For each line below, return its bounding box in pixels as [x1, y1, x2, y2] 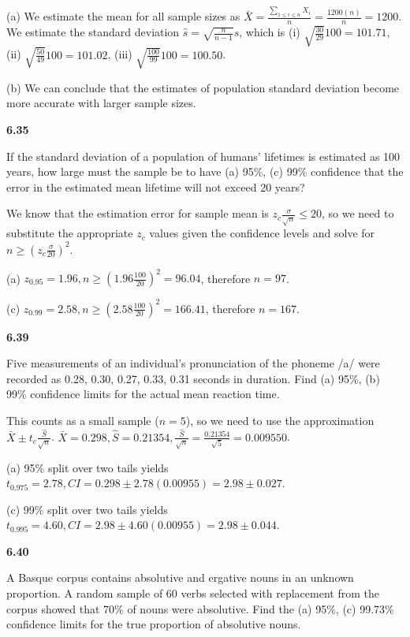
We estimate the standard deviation [6, 24, 180, 40]
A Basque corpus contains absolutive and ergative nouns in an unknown [6, 569, 354, 586]
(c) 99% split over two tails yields [6, 501, 168, 517]
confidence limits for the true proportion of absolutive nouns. [6, 616, 301, 632]
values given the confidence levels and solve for [149, 225, 375, 241]
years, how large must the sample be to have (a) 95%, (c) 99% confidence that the [6, 163, 404, 180]
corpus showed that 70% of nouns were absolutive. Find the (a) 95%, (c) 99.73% [6, 600, 394, 617]
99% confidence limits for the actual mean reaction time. [6, 386, 280, 402]
